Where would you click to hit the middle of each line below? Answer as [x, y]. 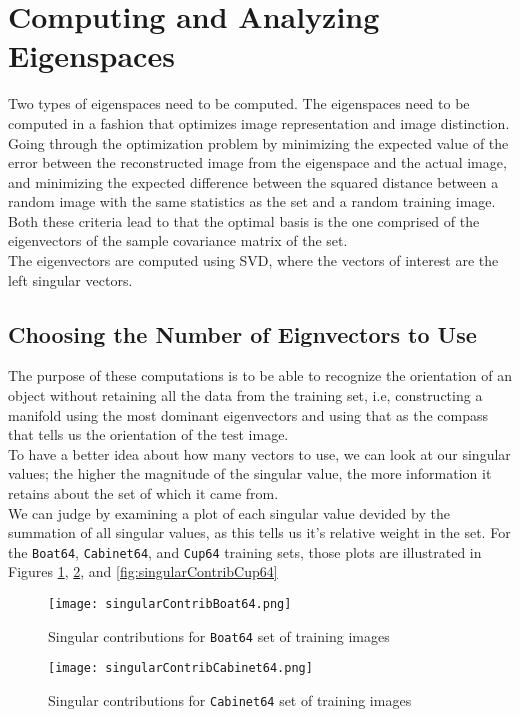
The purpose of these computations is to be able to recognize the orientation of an [260, 375]
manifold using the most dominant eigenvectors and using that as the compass [248, 414]
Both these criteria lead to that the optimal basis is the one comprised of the [244, 220]
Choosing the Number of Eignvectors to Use [242, 333]
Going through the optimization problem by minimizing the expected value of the [258, 142]
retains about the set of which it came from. [143, 493]
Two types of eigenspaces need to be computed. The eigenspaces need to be [239, 103]
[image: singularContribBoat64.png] [170, 604]
